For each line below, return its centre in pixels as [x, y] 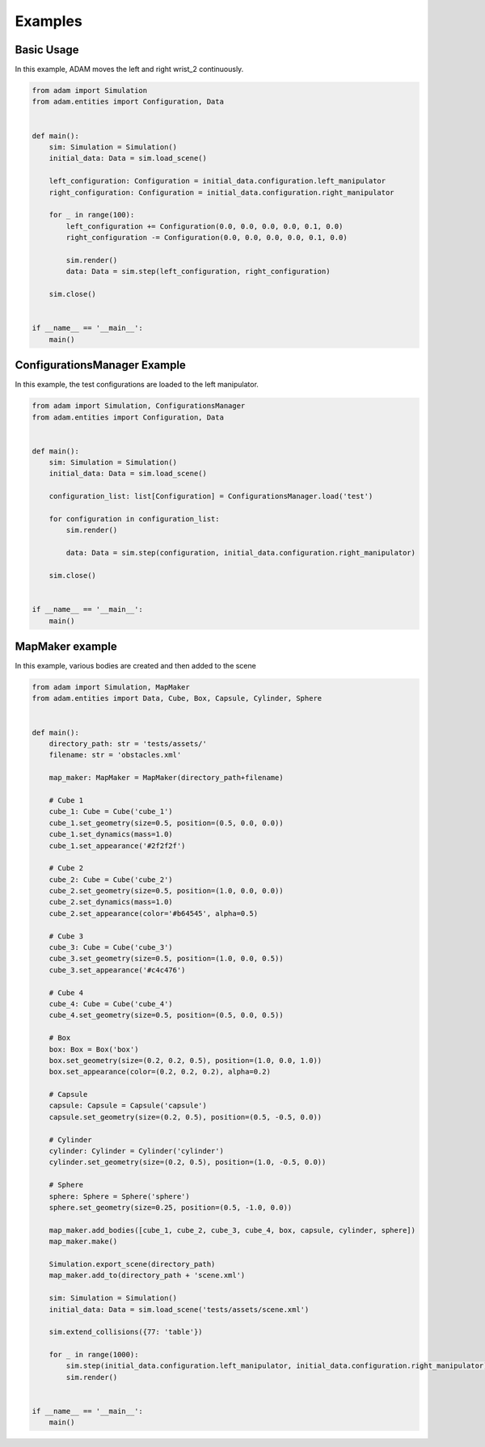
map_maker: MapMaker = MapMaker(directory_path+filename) [166, 778]
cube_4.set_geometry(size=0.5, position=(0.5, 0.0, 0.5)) [166, 1015]
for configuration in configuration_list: [134, 519]
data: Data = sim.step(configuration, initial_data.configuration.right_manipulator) [241, 553]
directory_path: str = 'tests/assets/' [128, 743]
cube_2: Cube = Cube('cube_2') [111, 880]
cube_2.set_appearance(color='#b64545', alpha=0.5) [154, 913]
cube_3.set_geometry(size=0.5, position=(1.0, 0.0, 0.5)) [166, 959]
